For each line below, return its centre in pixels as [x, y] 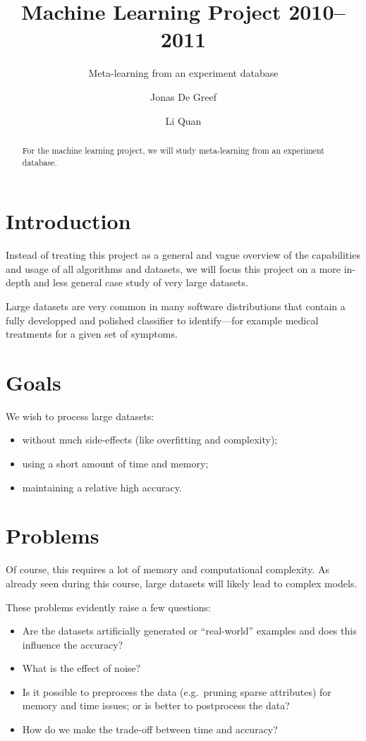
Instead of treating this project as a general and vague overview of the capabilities [183, 255]
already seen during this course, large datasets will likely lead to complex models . [182, 583]
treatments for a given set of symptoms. [92, 334]
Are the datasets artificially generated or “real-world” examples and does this [189, 631]
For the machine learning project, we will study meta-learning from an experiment [173, 150]
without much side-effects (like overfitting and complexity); [150, 440]
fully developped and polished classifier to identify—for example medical [162, 320]
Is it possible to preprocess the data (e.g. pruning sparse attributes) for [177, 691]
